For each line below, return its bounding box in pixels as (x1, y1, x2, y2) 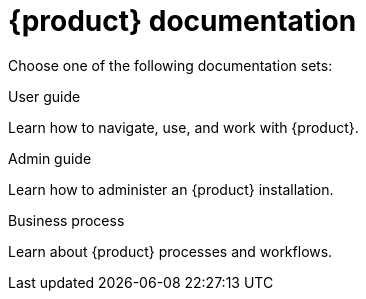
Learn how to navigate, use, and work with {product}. (8, 118, 359, 136)
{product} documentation (8, 4, 357, 38)
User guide (8, 87, 81, 105)
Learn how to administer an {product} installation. (8, 180, 334, 198)
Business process (8, 211, 125, 229)
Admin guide (8, 149, 92, 167)
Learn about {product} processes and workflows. (8, 242, 333, 260)
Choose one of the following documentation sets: (8, 56, 333, 74)
